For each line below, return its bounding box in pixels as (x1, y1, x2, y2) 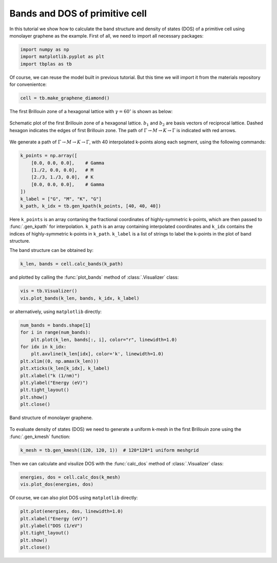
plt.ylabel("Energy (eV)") (20, 379, 88, 386)
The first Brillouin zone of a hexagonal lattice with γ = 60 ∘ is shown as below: (9, 108, 173, 115)
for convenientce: (9, 81, 47, 87)
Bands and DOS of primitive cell (9, 8, 147, 19)
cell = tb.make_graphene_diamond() (20, 95, 110, 101)
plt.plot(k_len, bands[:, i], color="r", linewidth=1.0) (31, 337, 177, 342)
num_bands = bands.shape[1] (20, 322, 91, 328)
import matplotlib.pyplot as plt (20, 54, 105, 60)
